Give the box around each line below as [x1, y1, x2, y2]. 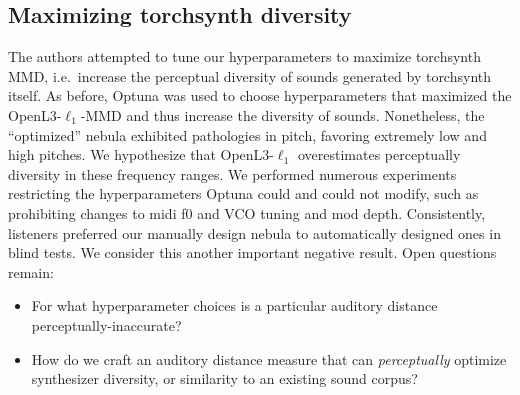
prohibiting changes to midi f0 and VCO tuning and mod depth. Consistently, [8, 202, 486, 223]
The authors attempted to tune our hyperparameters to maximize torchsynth [8, 46, 481, 67]
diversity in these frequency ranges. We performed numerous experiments [8, 163, 457, 184]
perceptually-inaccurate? [31, 314, 182, 335]
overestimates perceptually [297, 144, 461, 165]
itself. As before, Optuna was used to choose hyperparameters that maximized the [8, 85, 512, 106]
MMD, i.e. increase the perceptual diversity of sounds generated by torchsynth [8, 65, 492, 86]
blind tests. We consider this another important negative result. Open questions [8, 242, 497, 263]
